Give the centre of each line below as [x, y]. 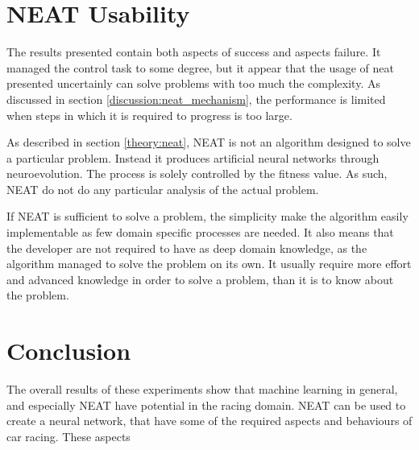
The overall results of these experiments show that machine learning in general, [202, 389]
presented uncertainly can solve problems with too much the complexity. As [193, 83]
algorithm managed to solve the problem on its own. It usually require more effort [209, 264]
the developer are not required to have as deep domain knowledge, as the [187, 248]
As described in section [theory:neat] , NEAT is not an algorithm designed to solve [209, 142]
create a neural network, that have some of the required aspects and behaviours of [209, 421]
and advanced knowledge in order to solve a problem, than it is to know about [200, 279]
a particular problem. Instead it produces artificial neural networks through [193, 157]
